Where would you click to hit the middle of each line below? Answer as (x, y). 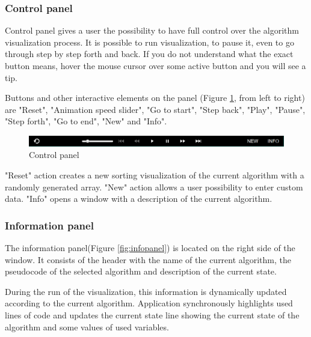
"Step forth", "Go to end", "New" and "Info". (86, 121)
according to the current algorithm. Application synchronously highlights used (149, 303)
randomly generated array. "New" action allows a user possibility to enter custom (154, 187)
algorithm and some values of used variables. (87, 326)
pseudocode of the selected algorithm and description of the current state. (141, 271)
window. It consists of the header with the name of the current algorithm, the (148, 259)
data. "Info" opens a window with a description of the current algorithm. (139, 199)
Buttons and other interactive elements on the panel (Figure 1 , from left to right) (155, 98)
